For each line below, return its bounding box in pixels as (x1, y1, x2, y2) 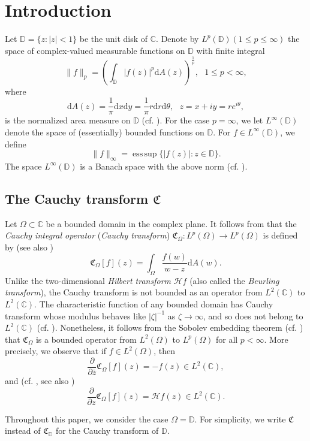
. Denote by (156, 32, 199, 45)
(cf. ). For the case (142, 114, 210, 126)
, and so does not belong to (203, 309, 303, 322)
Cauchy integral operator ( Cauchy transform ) (5, 229, 170, 241)
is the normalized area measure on (5, 114, 131, 126)
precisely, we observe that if (5, 345, 106, 357)
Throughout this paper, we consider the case (5, 412, 168, 425)
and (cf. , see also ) (5, 374, 75, 386)
